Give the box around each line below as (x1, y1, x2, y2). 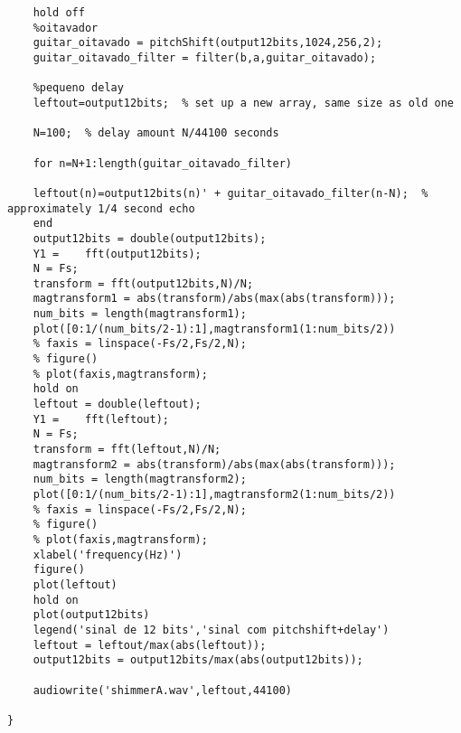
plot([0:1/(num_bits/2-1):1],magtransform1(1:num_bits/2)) (33, 322, 396, 335)
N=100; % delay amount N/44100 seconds (33, 127, 279, 140)
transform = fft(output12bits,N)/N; (33, 277, 254, 290)
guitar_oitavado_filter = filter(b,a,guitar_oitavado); (33, 51, 377, 64)
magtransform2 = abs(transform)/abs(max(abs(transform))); (33, 457, 396, 471)
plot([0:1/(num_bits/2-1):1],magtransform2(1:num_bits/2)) (33, 488, 396, 501)
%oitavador (33, 21, 99, 34)
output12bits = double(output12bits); (33, 231, 267, 245)
